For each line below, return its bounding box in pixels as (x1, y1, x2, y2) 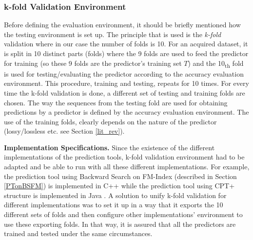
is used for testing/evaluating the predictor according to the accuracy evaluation (4, 68, 244, 79)
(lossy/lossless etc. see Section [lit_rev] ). (4, 126, 125, 136)
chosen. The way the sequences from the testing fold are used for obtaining (4, 97, 228, 107)
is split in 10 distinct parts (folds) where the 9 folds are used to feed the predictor (4, 48, 249, 58)
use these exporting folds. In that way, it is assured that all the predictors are (4, 219, 236, 229)
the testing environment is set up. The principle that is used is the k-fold (4, 29, 221, 39)
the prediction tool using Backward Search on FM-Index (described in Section (4, 171, 237, 181)
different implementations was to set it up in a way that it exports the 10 (4, 200, 223, 210)
